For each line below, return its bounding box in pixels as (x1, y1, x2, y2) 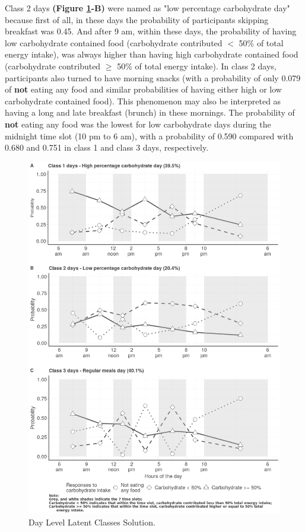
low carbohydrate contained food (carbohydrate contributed (5, 36, 223, 49)
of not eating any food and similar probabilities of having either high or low (5, 83, 282, 95)
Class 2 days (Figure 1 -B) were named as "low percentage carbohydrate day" (5, 2, 290, 14)
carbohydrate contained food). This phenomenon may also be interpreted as (5, 94, 281, 107)
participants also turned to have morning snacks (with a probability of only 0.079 (5, 71, 301, 84)
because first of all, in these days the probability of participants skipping (5, 13, 269, 26)
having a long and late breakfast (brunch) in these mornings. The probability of (5, 106, 295, 119)
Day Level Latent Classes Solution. (28, 516, 155, 528)
